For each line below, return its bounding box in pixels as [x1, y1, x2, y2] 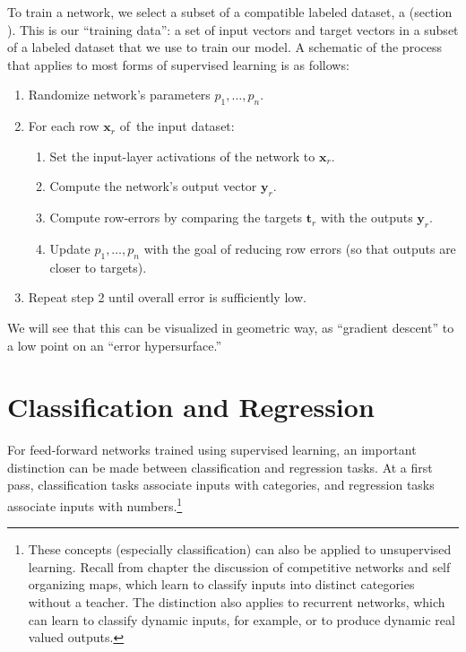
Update [49, 239, 91, 257]
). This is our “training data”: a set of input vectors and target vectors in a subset [7, 20, 459, 39]
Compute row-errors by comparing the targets [49, 208, 303, 227]
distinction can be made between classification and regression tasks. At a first [7, 457, 433, 476]
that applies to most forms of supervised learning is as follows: [7, 55, 349, 74]
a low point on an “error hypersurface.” [7, 335, 222, 354]
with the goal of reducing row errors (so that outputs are [143, 239, 456, 257]
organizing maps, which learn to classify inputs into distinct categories [28, 575, 415, 594]
